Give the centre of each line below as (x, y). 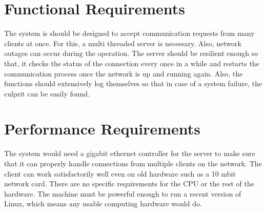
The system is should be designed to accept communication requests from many (129, 33)
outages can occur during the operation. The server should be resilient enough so (131, 53)
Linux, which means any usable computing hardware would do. (103, 204)
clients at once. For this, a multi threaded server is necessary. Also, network (123, 43)
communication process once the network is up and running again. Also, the (124, 73)
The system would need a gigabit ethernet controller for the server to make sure (130, 153)
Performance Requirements (103, 129)
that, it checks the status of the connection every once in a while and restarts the (132, 63)
